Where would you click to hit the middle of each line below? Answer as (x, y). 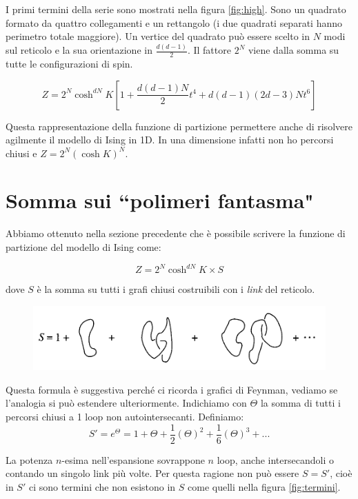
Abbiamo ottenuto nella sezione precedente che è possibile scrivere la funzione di (176, 233)
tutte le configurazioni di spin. (69, 63)
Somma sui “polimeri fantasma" (160, 200)
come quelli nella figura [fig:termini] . (264, 486)
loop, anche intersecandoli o (275, 459)
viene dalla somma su (294, 50)
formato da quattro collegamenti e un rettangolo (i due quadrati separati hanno (174, 22)
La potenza (29, 459)
